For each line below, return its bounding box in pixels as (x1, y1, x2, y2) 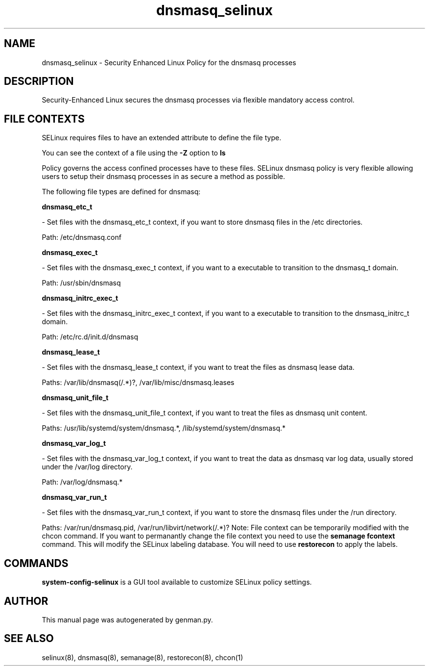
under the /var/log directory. (42, 463, 133, 471)
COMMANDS (4, 557, 69, 569)
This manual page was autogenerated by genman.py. (42, 615, 213, 624)
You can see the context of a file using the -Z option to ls (42, 149, 226, 157)
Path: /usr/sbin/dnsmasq (42, 279, 121, 287)
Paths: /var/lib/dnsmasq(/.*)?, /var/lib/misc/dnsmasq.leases (42, 378, 235, 387)
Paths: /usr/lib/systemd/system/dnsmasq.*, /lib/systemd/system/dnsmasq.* (42, 424, 286, 433)
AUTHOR (4, 594, 48, 607)
